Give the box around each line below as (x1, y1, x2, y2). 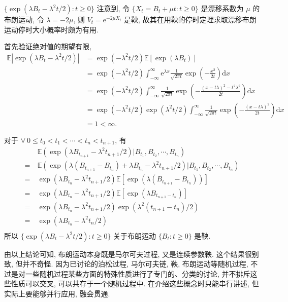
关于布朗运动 (113, 230, 156, 241)
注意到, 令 (97, 3, 130, 13)
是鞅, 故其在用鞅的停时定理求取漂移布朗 (124, 14, 257, 24)
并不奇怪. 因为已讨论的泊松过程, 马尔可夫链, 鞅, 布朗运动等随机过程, (22, 258, 248, 269)
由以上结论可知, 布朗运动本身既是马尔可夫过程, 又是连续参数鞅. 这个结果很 (4, 248, 252, 259)
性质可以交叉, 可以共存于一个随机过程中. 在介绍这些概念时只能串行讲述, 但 (11, 278, 259, 289)
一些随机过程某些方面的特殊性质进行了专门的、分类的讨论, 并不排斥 (25, 268, 250, 279)
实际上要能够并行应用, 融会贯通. (4, 288, 110, 298)
